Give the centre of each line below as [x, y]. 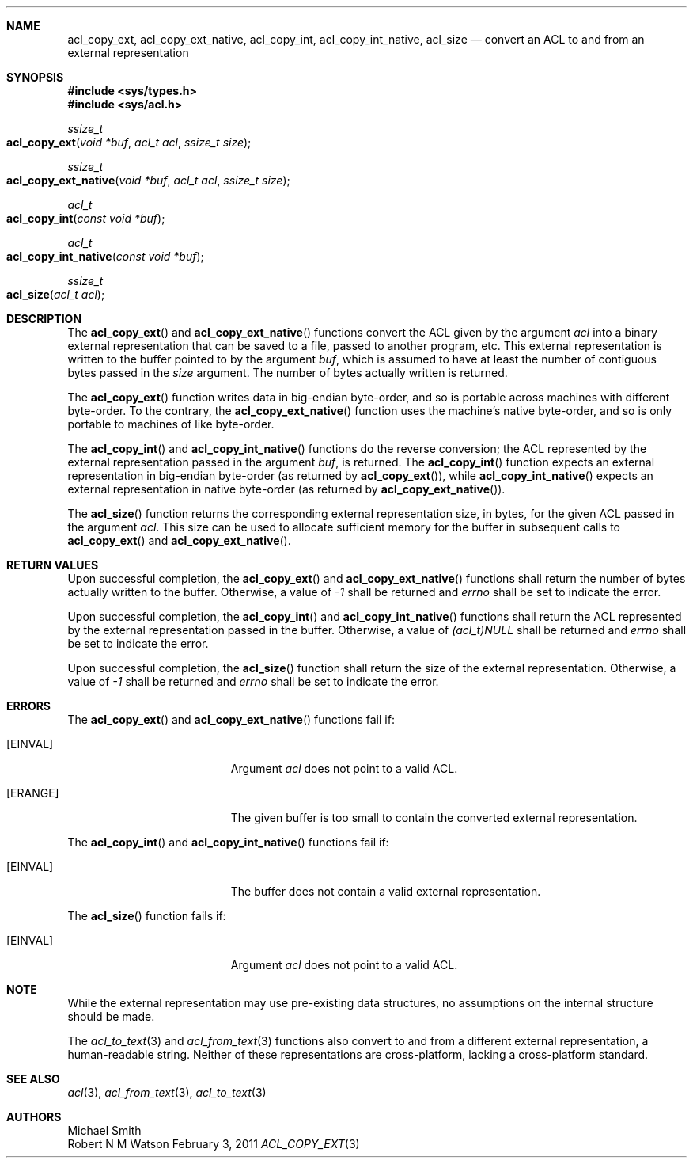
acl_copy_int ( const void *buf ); [86, 218]
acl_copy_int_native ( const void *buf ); [105, 256]
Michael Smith [104, 1130]
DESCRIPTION [44, 319]
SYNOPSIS [35, 77]
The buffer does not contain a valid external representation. [386, 891]
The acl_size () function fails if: [147, 916]
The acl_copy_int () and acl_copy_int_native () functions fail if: [228, 842]
